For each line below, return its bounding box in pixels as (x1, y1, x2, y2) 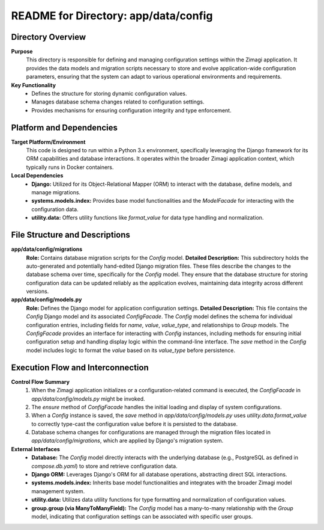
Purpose (11, 48, 33, 55)
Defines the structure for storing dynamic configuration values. (31, 90, 187, 97)
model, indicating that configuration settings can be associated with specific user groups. (31, 513, 253, 520)
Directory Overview (11, 32, 86, 42)
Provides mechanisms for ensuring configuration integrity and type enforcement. (31, 106, 232, 114)
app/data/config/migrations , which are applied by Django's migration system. (31, 437, 224, 445)
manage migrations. (31, 189, 81, 196)
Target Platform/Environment (11, 138, 86, 146)
